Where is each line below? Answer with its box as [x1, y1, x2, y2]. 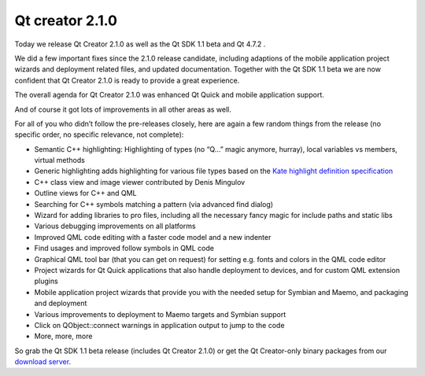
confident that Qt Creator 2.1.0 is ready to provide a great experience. [14, 76, 240, 85]
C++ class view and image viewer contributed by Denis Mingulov [34, 177, 246, 186]
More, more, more [34, 331, 93, 341]
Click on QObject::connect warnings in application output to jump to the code [34, 320, 285, 330]
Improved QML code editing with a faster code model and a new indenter [34, 232, 272, 241]
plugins [34, 276, 58, 286]
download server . [14, 357, 71, 367]
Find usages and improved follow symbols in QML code [34, 244, 214, 253]
